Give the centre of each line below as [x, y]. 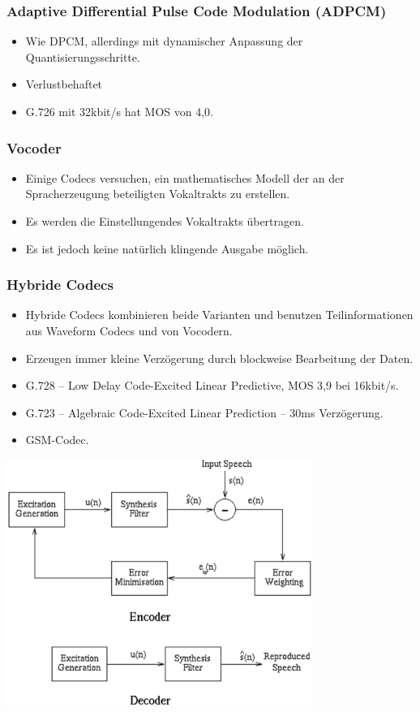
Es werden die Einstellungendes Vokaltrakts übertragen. [165, 221]
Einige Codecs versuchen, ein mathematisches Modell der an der [185, 177]
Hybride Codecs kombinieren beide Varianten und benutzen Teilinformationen [219, 315]
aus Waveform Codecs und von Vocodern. [129, 330]
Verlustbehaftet [64, 84]
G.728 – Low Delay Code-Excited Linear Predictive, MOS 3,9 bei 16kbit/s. [212, 385]
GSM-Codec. [57, 440]
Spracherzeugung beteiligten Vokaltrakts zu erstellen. [158, 194]
